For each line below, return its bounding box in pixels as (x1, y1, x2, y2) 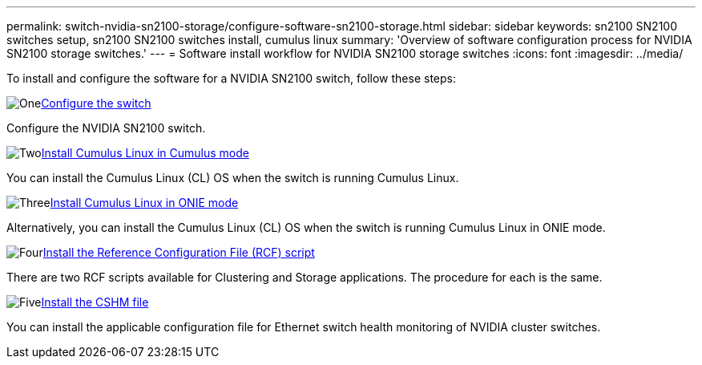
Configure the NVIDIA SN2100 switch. (6, 121, 206, 135)
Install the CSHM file (41, 295, 149, 309)
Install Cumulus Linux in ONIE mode (50, 196, 239, 209)
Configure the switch (41, 96, 151, 110)
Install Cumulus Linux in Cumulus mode (41, 146, 249, 160)
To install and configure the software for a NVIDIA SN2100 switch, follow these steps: (6, 71, 456, 85)
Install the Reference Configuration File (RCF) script (42, 245, 315, 259)
